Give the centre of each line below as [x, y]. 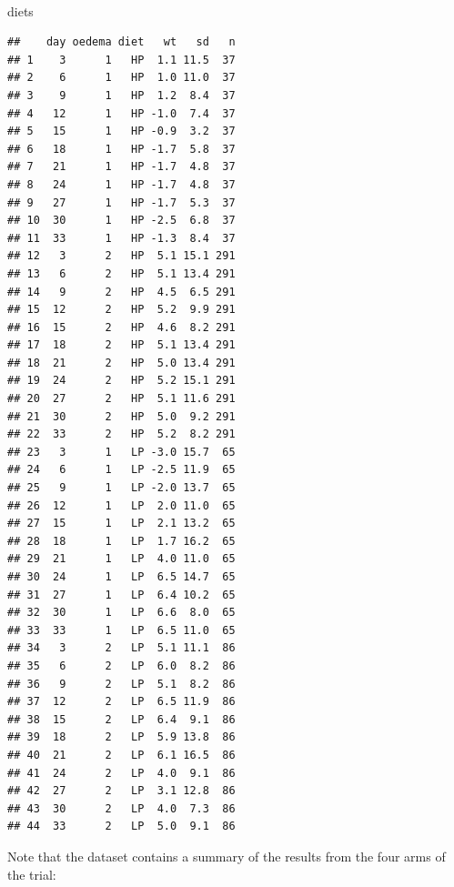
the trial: [32, 874]
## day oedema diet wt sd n [121, 42]
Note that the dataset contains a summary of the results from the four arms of [227, 856]
